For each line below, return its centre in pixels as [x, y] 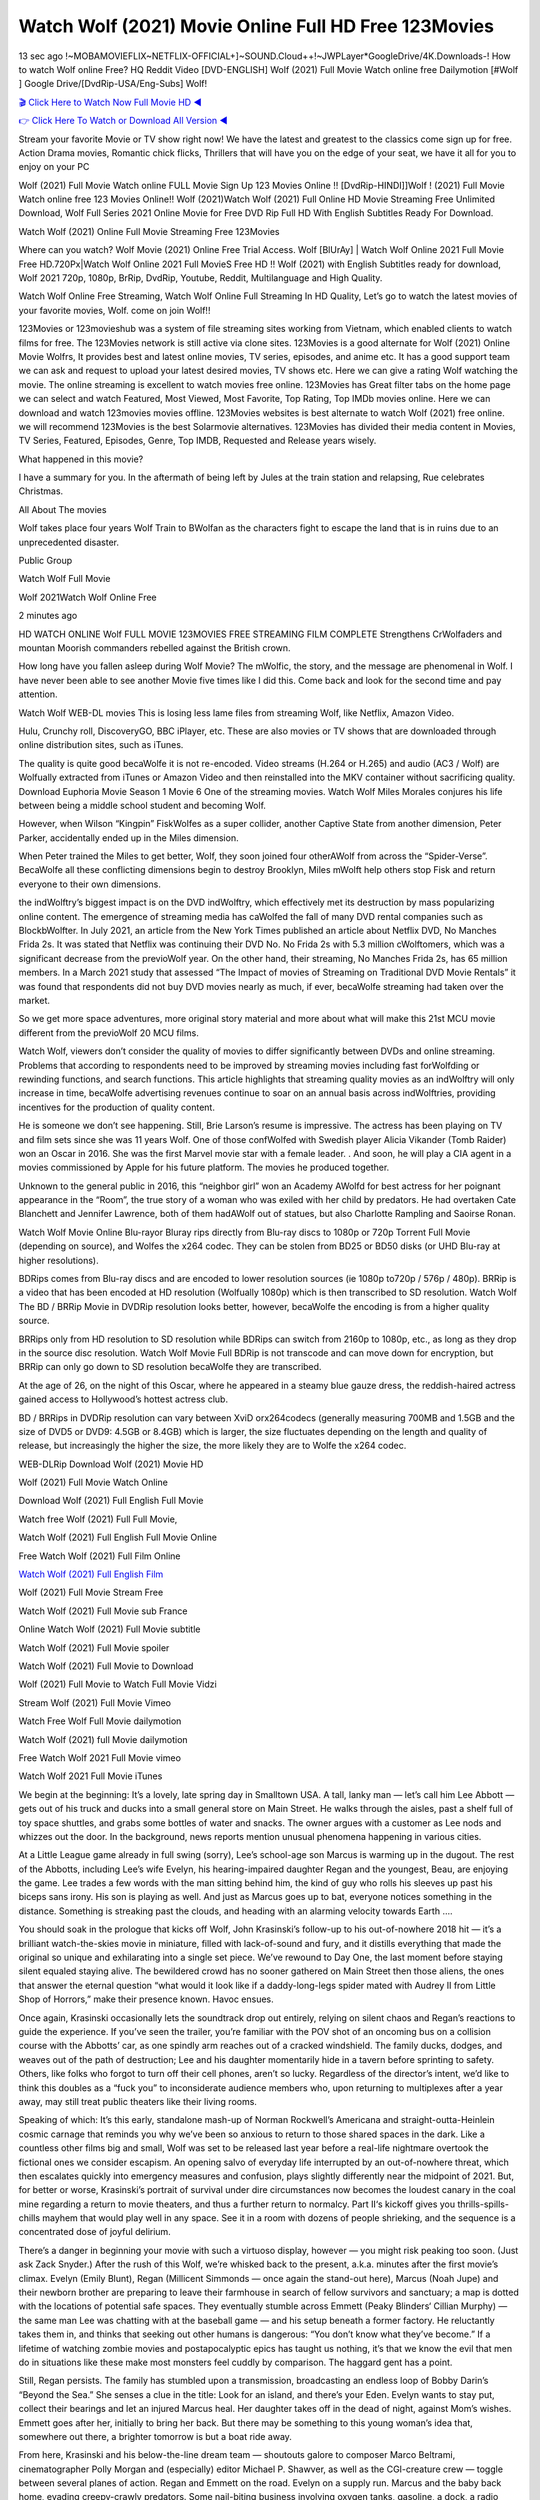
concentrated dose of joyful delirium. [95, 2232]
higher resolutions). [58, 1260]
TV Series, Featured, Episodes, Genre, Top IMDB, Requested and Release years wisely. [197, 441]
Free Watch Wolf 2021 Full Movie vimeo [100, 1757]
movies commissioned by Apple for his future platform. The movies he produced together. [204, 1167]
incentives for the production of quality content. [116, 1107]
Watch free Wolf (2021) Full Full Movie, [98, 1519]
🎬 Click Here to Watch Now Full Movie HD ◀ [110, 102]
